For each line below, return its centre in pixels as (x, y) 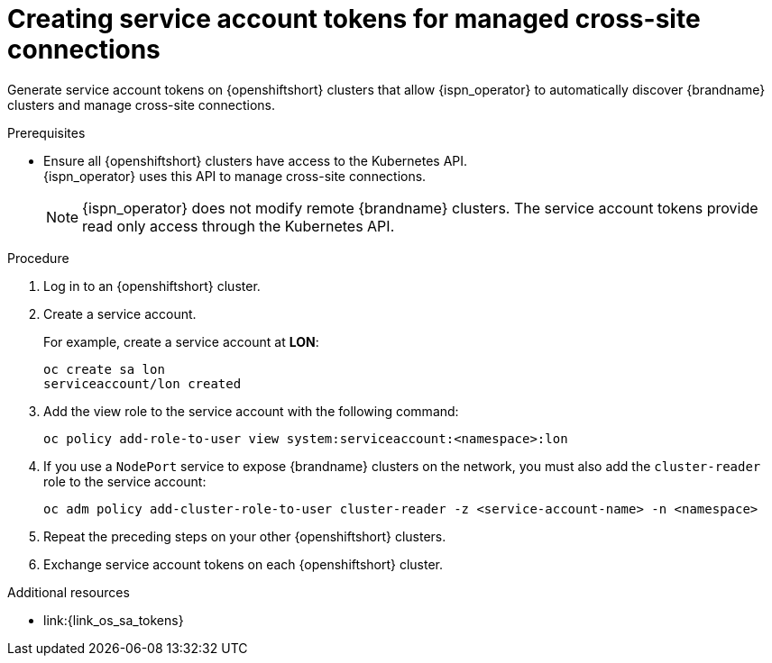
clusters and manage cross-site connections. (141, 104)
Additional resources (69, 592)
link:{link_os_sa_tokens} (114, 620)
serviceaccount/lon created (142, 383)
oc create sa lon (104, 369)
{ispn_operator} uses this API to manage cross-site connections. (235, 176)
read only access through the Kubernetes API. (239, 226)
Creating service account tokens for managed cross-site (354, 19)
